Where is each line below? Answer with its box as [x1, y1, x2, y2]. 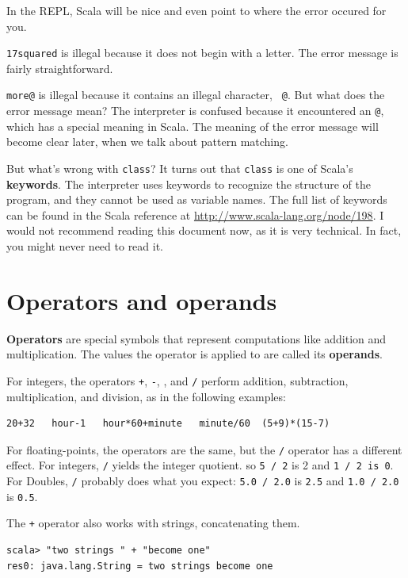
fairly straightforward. [6, 59, 113, 76]
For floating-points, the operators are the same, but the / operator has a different [6, 441, 402, 457]
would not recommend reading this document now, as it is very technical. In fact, [6, 222, 402, 239]
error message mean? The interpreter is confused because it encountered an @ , [6, 102, 384, 119]
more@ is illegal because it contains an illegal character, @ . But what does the [6, 86, 385, 103]
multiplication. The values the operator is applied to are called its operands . [6, 346, 383, 362]
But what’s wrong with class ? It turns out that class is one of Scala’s [6, 159, 353, 176]
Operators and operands [6, 284, 277, 316]
